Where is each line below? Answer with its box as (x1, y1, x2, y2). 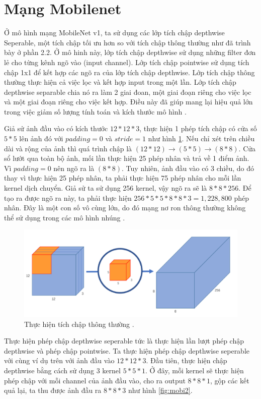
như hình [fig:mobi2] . (128, 385, 193, 395)
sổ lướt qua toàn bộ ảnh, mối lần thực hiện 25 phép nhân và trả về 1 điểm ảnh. (4, 153, 249, 163)
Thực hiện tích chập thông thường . (24, 318, 134, 329)
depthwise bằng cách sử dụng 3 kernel (4, 365, 121, 376)
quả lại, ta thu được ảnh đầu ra (4, 385, 102, 395)
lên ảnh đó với (19, 133, 63, 144)
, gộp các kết (210, 375, 249, 385)
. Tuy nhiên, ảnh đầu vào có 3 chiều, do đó (122, 162, 254, 173)
